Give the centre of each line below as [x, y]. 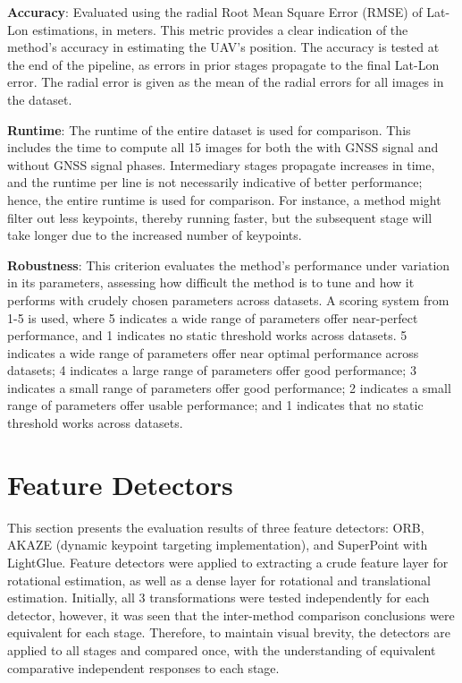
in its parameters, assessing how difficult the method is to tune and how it [211, 282]
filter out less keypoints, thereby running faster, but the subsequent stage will [220, 217]
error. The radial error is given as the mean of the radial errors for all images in [226, 82]
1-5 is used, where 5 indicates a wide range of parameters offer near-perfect [213, 317]
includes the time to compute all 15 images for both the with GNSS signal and [223, 147]
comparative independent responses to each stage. [143, 667]
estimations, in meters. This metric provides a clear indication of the [220, 29]
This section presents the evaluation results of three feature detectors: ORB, [216, 527]
